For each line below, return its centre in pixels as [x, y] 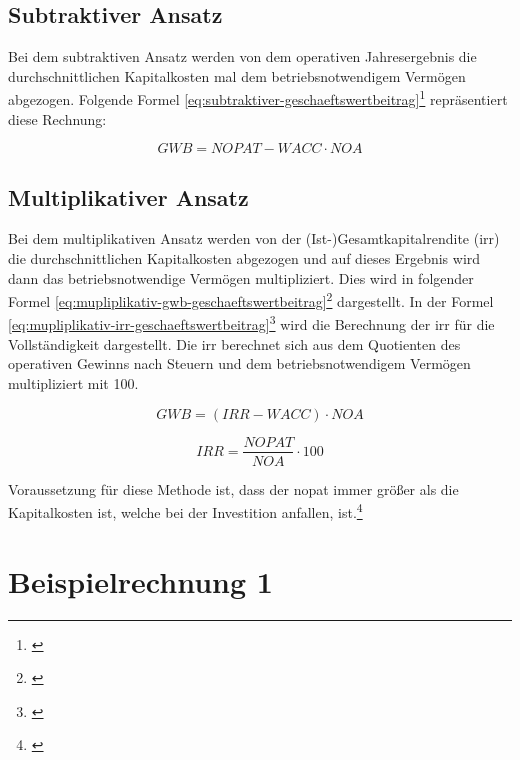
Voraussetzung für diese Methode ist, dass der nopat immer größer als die [233, 488]
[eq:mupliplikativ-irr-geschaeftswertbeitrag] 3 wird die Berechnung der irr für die [251, 323]
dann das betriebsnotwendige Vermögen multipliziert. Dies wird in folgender [241, 277]
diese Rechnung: [57, 118]
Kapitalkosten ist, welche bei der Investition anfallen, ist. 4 [185, 510]
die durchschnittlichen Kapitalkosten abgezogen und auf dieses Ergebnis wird [244, 258]
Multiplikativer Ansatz [128, 196]
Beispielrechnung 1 [140, 580]
